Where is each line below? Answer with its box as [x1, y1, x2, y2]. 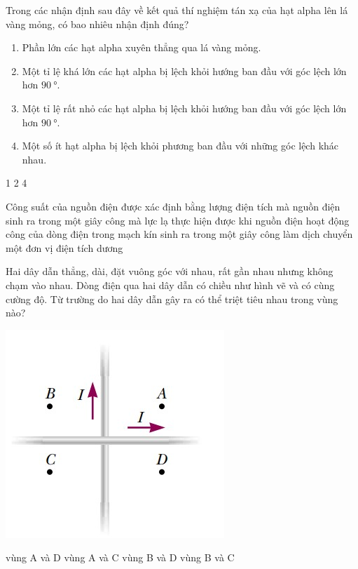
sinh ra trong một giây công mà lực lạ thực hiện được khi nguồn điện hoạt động [6, 213, 350, 227]
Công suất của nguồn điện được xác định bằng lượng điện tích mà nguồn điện [6, 199, 340, 213]
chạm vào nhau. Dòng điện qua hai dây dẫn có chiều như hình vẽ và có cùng [6, 277, 335, 292]
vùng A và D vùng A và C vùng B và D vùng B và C [6, 550, 235, 565]
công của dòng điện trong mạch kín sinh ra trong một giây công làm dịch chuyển [6, 227, 353, 241]
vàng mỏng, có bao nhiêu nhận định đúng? [6, 16, 189, 31]
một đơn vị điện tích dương [6, 240, 123, 255]
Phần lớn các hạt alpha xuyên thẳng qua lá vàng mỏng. [22, 40, 261, 55]
